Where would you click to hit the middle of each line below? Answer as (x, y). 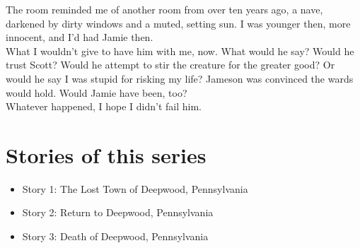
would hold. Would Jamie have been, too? (97, 92)
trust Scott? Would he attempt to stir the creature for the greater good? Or (170, 65)
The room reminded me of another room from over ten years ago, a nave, (164, 9)
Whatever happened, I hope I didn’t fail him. (104, 106)
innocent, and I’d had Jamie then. (80, 37)
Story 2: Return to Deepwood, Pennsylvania (118, 212)
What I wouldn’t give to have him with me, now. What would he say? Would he (180, 51)
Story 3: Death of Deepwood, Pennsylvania (115, 236)
